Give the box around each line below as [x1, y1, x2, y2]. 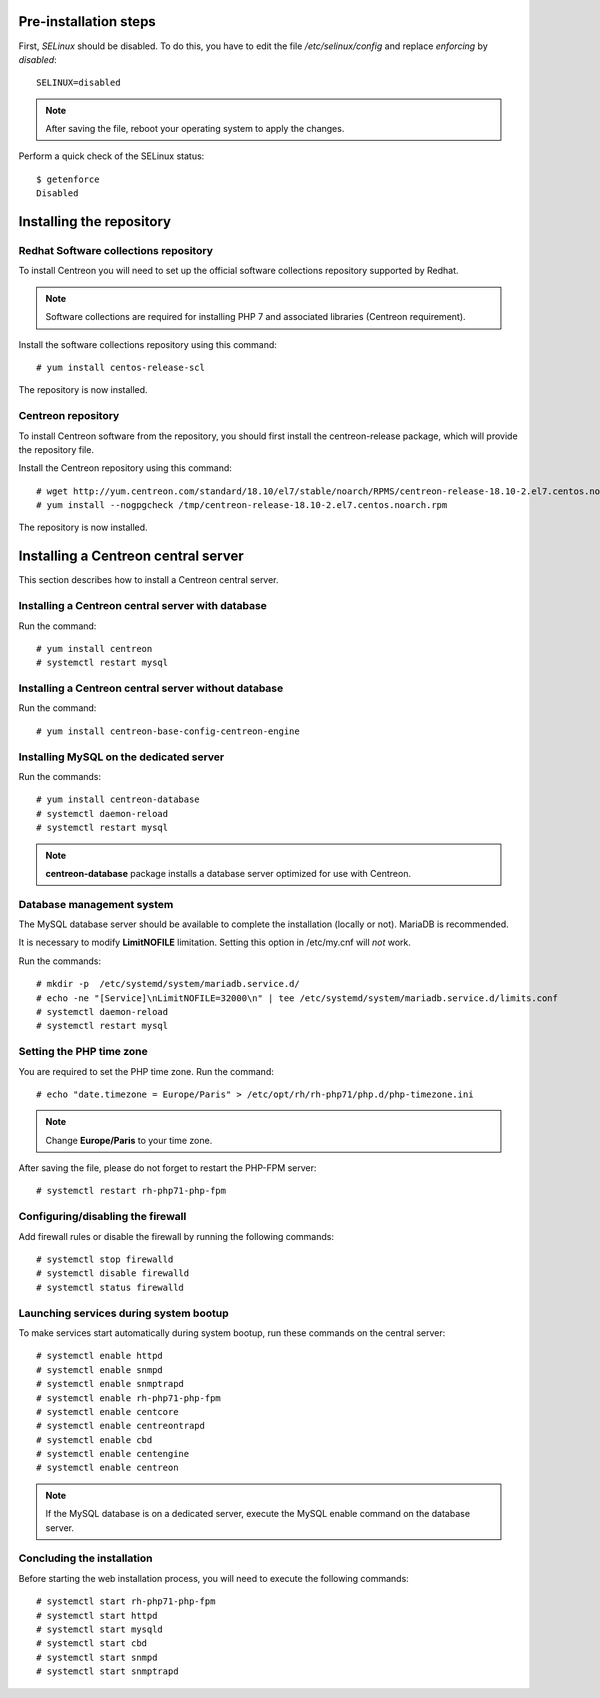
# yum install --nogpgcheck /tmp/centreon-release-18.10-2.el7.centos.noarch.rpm [36, 500, 448, 511]
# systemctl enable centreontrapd [36, 1420, 205, 1432]
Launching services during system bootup [18, 1306, 229, 1320]
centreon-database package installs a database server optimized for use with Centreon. [45, 867, 412, 879]
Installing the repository [18, 213, 172, 230]
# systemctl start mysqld [36, 1623, 164, 1635]
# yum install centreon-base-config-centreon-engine [36, 725, 300, 737]
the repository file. [18, 443, 95, 455]
